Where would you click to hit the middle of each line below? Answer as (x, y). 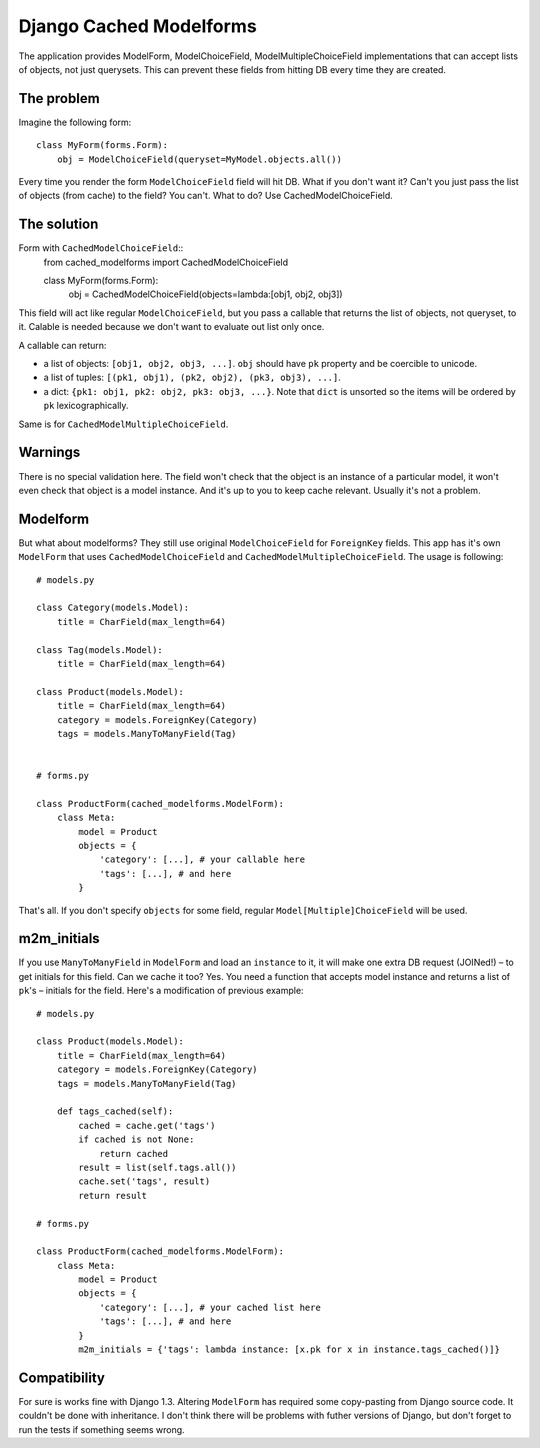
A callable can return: (62, 345)
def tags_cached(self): (115, 1111)
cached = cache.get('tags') (147, 1125)
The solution (58, 224)
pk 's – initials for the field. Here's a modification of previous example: (161, 991)
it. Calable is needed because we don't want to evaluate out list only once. (171, 327)
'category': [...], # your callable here (202, 859)
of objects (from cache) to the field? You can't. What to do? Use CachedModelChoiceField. (206, 196)
